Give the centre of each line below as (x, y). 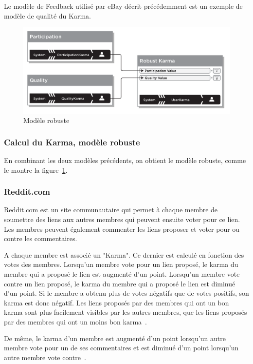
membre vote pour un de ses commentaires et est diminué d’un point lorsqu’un (121, 348)
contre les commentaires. (41, 238)
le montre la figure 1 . (36, 170)
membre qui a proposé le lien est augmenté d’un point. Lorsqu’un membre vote (122, 273)
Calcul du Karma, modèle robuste (72, 142)
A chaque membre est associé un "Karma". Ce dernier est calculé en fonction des (124, 254)
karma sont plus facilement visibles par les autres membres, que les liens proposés (126, 312)
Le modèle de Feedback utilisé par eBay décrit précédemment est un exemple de (123, 6)
